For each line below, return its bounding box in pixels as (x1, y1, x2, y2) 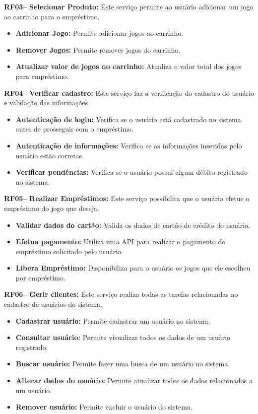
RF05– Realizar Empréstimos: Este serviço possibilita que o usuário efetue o (4, 193, 250, 204)
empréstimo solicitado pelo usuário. (15, 246, 123, 256)
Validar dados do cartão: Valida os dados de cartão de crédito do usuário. (15, 219, 251, 230)
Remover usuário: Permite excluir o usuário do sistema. (15, 402, 193, 412)
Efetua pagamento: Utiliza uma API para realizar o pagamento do (15, 236, 226, 247)
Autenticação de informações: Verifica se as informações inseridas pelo (15, 140, 242, 150)
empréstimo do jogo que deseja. (4, 203, 99, 213)
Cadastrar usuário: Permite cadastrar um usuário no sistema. (15, 315, 210, 326)
